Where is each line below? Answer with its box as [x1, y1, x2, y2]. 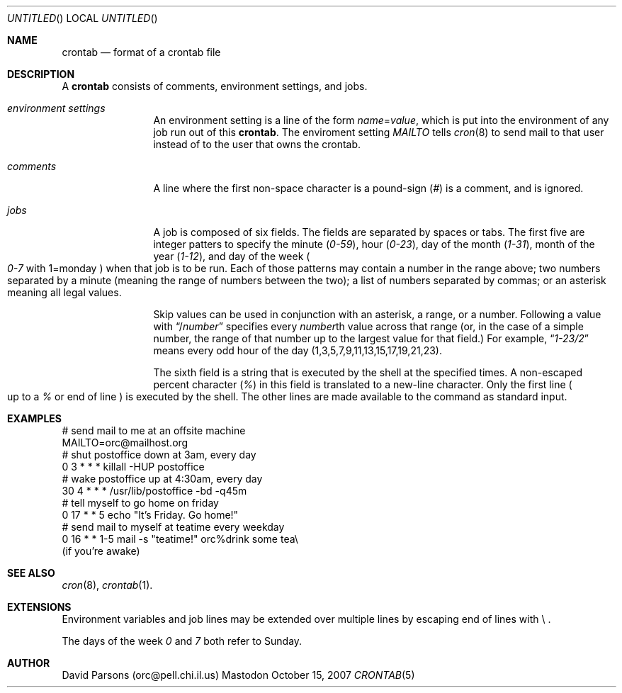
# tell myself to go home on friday [62, 497, 219, 509]
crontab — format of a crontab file [62, 46, 221, 58]
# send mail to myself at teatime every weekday [62, 521, 285, 533]
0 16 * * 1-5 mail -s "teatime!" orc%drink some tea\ [62, 533, 298, 545]
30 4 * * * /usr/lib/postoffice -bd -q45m [62, 485, 247, 497]
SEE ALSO [7, 567, 55, 579]
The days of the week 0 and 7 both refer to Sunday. [62, 635, 302, 647]
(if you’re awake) [62, 545, 140, 557]
